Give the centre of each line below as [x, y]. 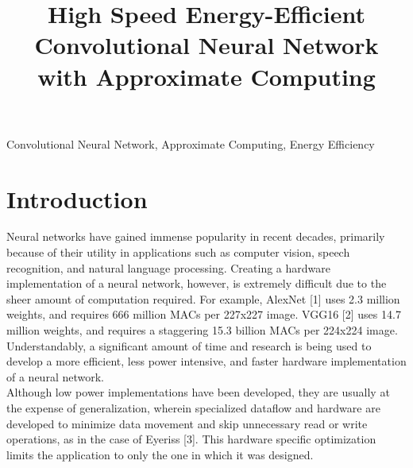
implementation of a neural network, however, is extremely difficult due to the [197, 283]
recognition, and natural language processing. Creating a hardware [168, 267]
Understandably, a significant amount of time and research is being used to [189, 345]
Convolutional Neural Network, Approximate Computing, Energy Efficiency [191, 143]
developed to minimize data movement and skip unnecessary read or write [187, 423]
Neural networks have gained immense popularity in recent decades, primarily [196, 236]
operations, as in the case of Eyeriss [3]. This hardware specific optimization [191, 439]
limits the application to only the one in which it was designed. [160, 454]
